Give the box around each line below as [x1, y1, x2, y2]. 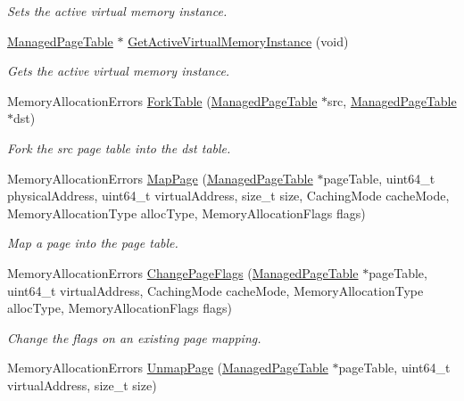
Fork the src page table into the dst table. [7, 138, 231, 157]
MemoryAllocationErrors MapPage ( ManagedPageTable [7, 168, 313, 187]
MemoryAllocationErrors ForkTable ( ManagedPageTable [7, 91, 318, 110]
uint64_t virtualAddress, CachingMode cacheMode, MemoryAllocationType [7, 281, 424, 299]
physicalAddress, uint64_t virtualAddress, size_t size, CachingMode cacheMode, [7, 186, 450, 205]
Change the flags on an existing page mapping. [7, 328, 261, 347]
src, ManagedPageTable [327, 91, 457, 110]
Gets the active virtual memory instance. [7, 61, 230, 80]
